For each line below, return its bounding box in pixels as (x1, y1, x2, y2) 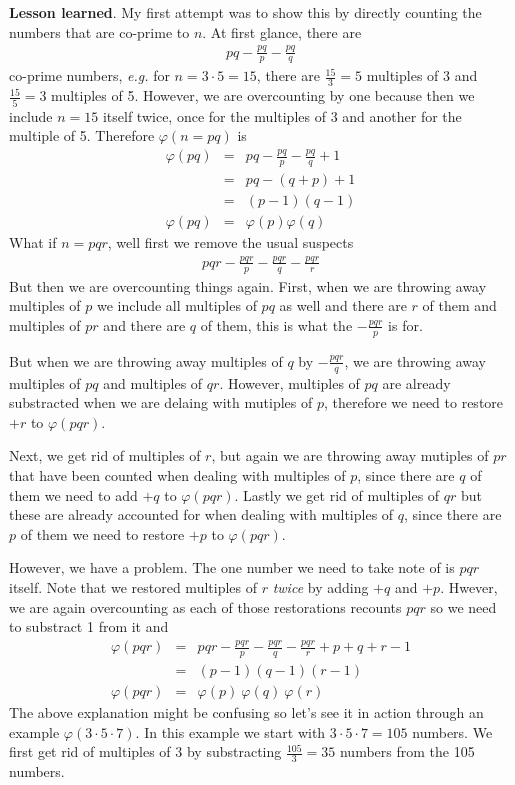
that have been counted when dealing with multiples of (9, 464, 346, 485)
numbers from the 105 (339, 741, 475, 762)
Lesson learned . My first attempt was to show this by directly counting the (9, 2, 482, 22)
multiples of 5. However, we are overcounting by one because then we (51, 85, 475, 106)
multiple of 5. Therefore (9, 125, 155, 146)
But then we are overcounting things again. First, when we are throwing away (9, 275, 487, 296)
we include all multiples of (97, 295, 257, 316)
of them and (422, 295, 497, 316)
